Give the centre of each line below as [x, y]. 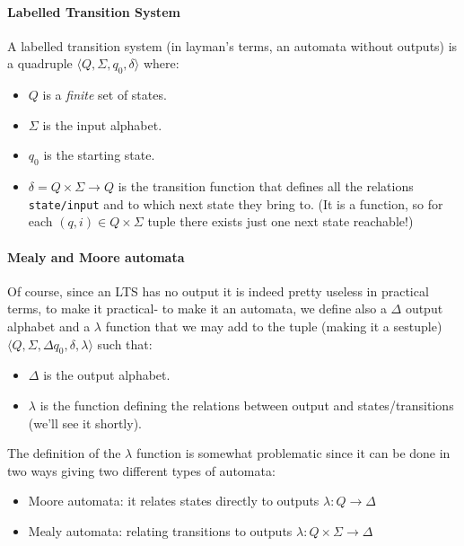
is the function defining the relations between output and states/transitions [247, 405]
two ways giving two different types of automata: [141, 470]
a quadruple [40, 63]
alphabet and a [49, 326]
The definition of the [64, 453]
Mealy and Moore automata [96, 256]
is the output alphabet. [107, 375]
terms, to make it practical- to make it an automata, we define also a [197, 308]
